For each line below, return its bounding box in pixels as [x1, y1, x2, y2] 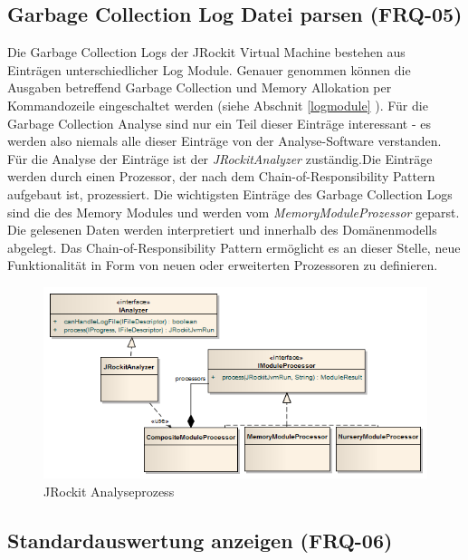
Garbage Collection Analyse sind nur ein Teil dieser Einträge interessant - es [7, 113, 431, 132]
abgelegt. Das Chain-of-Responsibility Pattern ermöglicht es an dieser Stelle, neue [7, 237, 461, 256]
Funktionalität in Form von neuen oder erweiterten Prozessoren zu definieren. [7, 256, 438, 275]
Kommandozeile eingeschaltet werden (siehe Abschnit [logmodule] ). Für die [7, 95, 428, 114]
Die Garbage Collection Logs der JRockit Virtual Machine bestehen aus [7, 43, 406, 62]
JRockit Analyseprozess [43, 481, 175, 500]
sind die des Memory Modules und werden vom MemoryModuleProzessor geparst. [7, 202, 460, 221]
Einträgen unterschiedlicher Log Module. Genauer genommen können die [7, 60, 411, 79]
